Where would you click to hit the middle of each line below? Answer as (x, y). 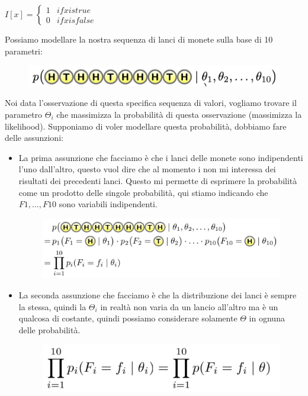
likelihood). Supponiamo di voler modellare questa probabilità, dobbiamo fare (146, 126)
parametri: (24, 51)
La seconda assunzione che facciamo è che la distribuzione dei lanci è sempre (158, 294)
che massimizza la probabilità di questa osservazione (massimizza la (179, 114)
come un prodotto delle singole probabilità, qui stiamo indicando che (143, 192)
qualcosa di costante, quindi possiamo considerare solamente (128, 318)
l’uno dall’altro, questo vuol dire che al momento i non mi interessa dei (147, 169)
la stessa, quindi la (52, 306)
